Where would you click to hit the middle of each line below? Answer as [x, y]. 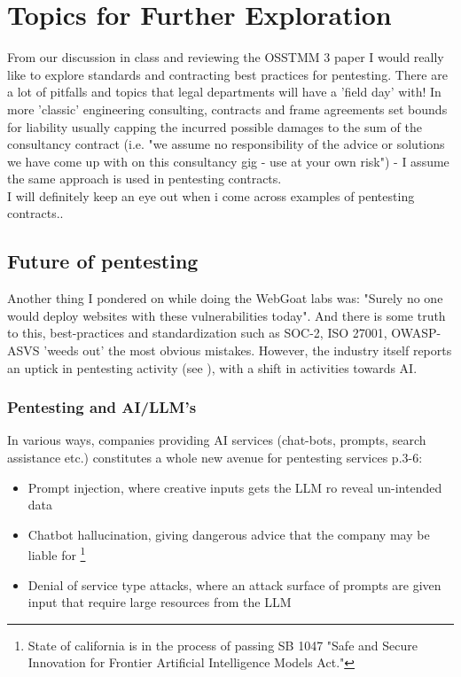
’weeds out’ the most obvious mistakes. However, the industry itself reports [248, 350]
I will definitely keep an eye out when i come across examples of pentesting [211, 195]
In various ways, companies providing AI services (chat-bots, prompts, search [217, 440]
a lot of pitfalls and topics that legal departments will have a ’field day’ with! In [224, 92]
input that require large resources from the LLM [160, 602]
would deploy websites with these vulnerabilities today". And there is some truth [227, 315]
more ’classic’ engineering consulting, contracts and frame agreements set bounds [227, 109]
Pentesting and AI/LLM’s [102, 407]
